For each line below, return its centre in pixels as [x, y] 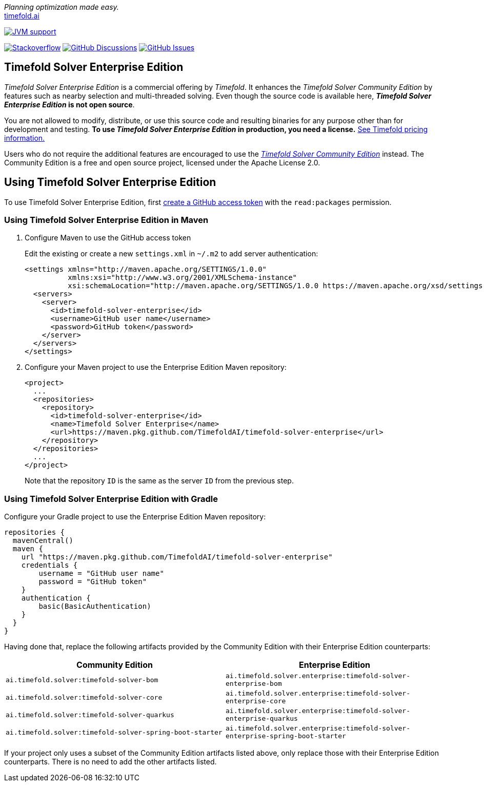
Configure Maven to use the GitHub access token [108, 238]
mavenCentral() [43, 541]
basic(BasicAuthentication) [95, 606]
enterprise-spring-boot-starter [286, 736]
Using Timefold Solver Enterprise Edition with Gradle [111, 499]
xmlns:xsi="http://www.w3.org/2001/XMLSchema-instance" [183, 278]
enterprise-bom [254, 684]
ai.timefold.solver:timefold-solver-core [84, 697]
